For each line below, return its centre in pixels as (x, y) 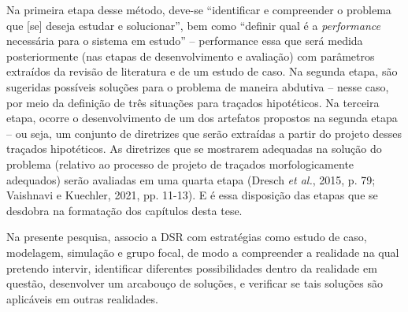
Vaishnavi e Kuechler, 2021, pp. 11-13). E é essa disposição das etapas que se (192, 195)
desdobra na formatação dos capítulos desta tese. (124, 210)
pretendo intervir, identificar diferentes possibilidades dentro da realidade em (192, 267)
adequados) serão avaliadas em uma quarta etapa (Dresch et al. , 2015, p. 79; (191, 179)
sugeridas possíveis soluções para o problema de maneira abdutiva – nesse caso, (198, 86)
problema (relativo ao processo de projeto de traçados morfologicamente (180, 163)
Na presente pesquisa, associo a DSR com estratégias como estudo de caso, (187, 237)
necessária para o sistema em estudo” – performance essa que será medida (185, 41)
